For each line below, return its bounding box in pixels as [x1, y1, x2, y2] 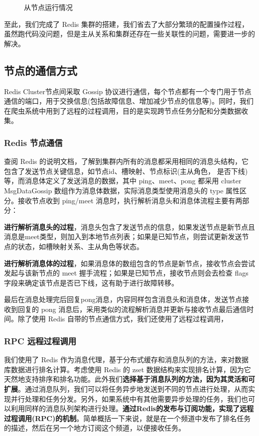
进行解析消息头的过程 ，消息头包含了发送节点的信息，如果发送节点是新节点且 [4, 221, 255, 232]
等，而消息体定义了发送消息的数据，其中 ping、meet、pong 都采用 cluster [4, 175, 242, 186]
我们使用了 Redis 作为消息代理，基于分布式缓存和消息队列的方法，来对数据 [4, 354, 249, 365]
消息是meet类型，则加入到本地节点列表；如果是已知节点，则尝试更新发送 [4, 231, 242, 242]
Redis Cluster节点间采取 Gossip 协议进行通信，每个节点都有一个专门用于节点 [4, 86, 252, 96]
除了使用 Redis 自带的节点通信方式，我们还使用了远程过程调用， [17, 313, 228, 324]
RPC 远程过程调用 [4, 335, 76, 347]
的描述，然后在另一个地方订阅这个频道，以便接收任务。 [4, 423, 185, 433]
